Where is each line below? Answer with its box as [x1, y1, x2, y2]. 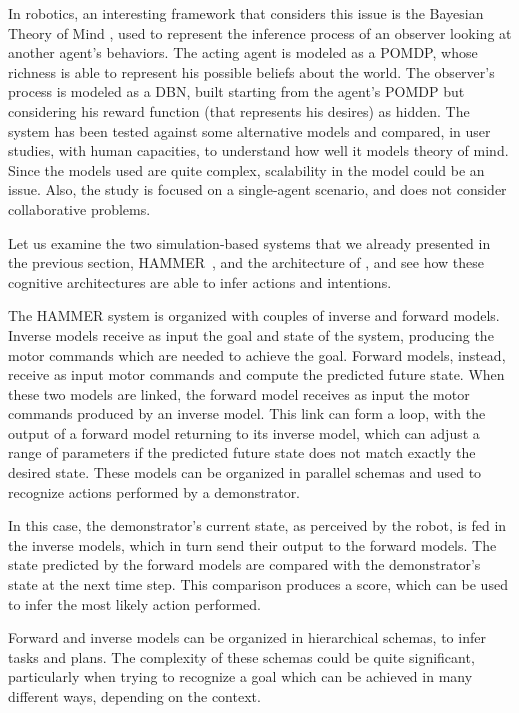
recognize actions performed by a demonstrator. [8, 481, 301, 502]
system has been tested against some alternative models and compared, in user [8, 120, 491, 141]
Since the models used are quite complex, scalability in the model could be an [8, 159, 485, 180]
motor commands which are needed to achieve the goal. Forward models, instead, [8, 344, 506, 365]
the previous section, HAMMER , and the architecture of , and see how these [8, 252, 485, 273]
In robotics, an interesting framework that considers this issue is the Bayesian [8, 3, 484, 23]
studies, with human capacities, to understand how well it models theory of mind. [8, 140, 509, 161]
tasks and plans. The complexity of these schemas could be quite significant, [8, 646, 475, 667]
